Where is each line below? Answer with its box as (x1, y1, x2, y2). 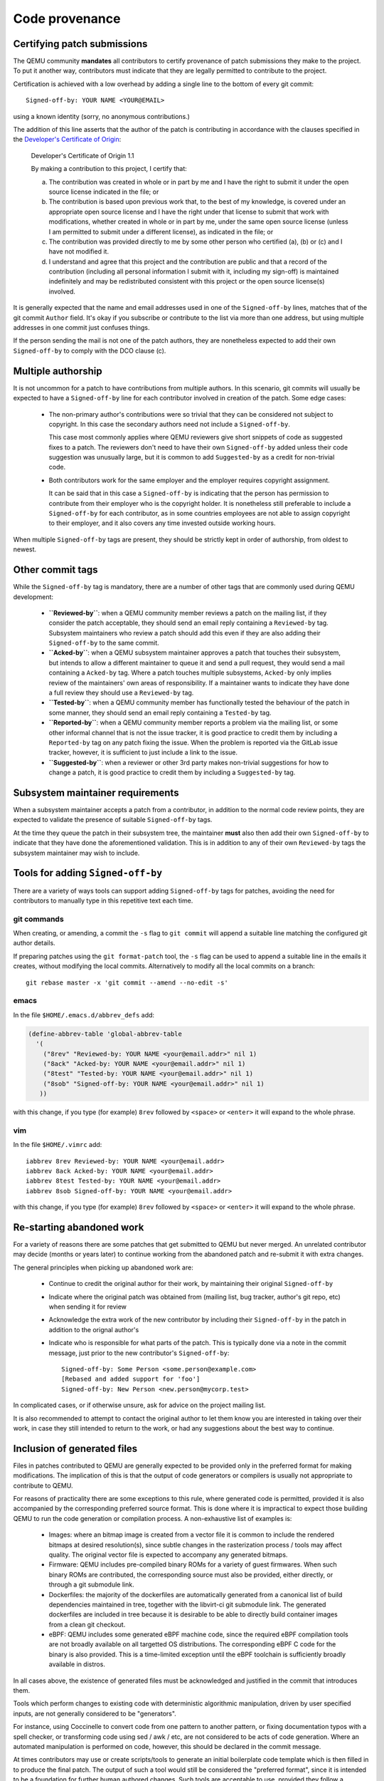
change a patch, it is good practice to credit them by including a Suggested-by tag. (48, 768, 296, 777)
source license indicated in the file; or (48, 187, 159, 196)
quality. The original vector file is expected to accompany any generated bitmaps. (48, 1550, 288, 1559)
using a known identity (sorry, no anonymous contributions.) (13, 112, 190, 120)
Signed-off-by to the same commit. (48, 638, 159, 648)
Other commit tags (13, 564, 98, 576)
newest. (13, 545, 37, 554)
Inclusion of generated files (13, 1443, 138, 1455)
